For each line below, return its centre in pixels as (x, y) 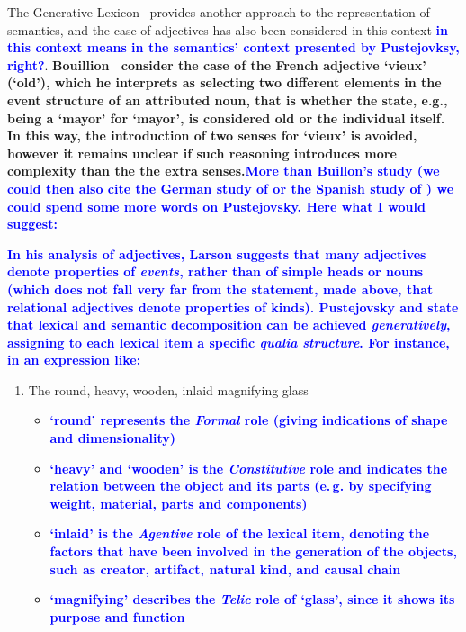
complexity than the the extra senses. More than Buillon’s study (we (224, 171)
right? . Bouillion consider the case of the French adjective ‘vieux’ (217, 64)
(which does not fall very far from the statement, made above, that (220, 289)
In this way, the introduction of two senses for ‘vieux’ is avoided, (212, 135)
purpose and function (117, 616)
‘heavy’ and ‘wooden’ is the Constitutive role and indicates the (249, 468)
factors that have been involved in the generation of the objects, (253, 551)
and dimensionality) (112, 438)
